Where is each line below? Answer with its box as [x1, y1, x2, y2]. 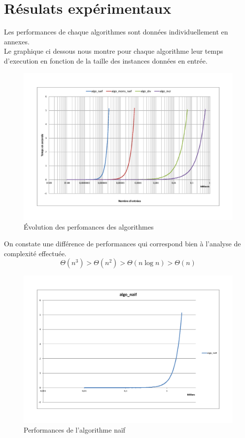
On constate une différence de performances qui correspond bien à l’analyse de [4, 238, 241, 249]
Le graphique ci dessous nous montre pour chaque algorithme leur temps [4, 46, 223, 56]
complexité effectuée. [4, 248, 67, 258]
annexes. [4, 36, 30, 46]
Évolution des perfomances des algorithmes [24, 222, 154, 232]
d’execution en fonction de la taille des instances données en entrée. [4, 55, 208, 66]
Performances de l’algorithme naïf [24, 425, 126, 435]
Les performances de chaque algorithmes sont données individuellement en [4, 27, 228, 37]
